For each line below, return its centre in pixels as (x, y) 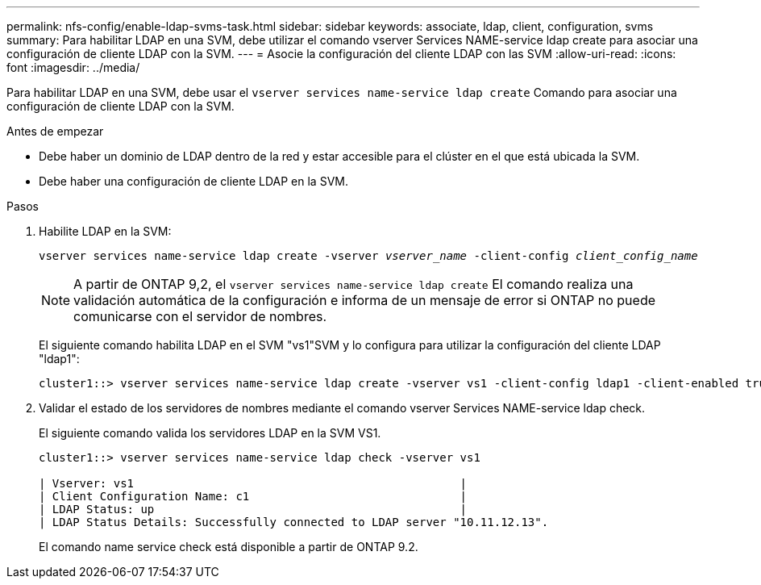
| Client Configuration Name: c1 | (253, 496)
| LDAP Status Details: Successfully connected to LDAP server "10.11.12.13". (294, 522)
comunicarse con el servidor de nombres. (200, 316)
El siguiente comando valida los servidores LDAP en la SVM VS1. (210, 433)
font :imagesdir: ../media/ (73, 67)
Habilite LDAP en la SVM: (105, 231)
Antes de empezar (55, 131)
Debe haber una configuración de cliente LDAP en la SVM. (193, 181)
